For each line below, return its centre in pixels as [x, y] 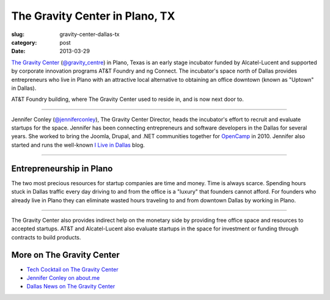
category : [24, 42]
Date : [18, 51]
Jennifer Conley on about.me [63, 278]
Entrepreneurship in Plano [62, 168]
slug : [18, 34]
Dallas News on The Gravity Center [71, 287]
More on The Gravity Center [66, 254]
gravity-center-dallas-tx [90, 34]
